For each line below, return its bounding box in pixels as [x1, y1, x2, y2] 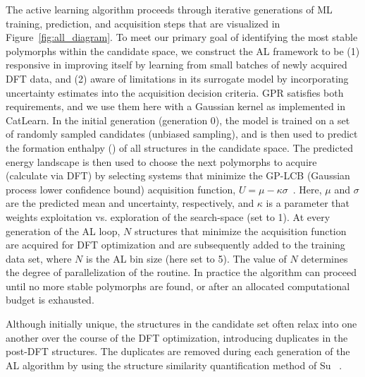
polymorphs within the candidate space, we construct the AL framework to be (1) [6, 43, 360, 58]
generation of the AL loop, [6, 223, 120, 238]
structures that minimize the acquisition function [134, 223, 347, 238]
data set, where [6, 251, 72, 265]
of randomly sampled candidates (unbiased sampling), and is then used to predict [6, 126, 358, 141]
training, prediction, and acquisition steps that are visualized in [6, 16, 280, 30]
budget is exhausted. [6, 292, 94, 307]
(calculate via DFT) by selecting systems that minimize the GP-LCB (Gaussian [6, 168, 350, 183]
